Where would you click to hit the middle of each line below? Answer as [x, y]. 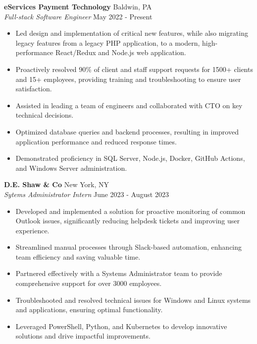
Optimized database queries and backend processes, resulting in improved [127, 131]
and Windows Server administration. [71, 168]
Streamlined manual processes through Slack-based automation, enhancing [129, 247]
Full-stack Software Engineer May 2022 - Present [78, 16]
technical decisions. [45, 115]
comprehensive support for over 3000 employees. [89, 283]
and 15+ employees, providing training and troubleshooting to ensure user [128, 79]
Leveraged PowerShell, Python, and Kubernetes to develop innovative [121, 326]
